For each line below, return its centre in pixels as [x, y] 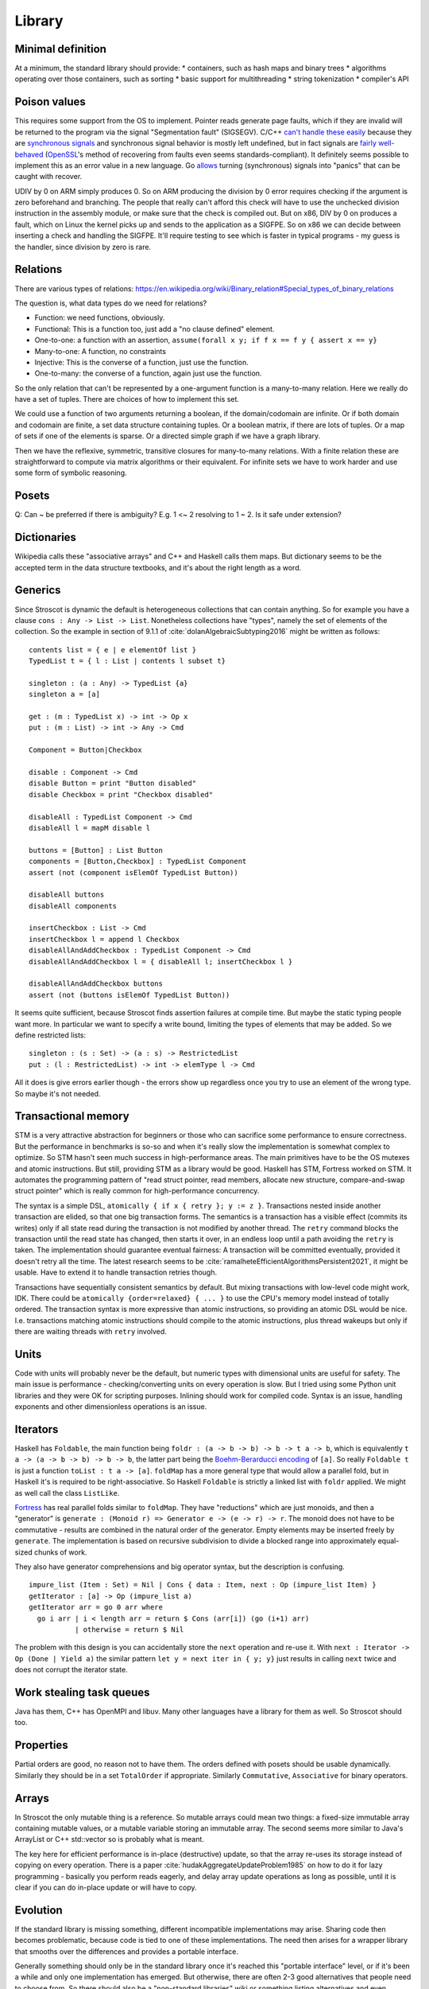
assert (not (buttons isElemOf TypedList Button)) [129, 995]
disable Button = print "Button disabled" [113, 783]
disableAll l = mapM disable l [90, 828]
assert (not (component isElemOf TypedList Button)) [133, 872]
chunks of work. [60, 1552]
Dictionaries [46, 537]
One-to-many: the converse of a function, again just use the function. [148, 373]
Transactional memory [72, 1117]
